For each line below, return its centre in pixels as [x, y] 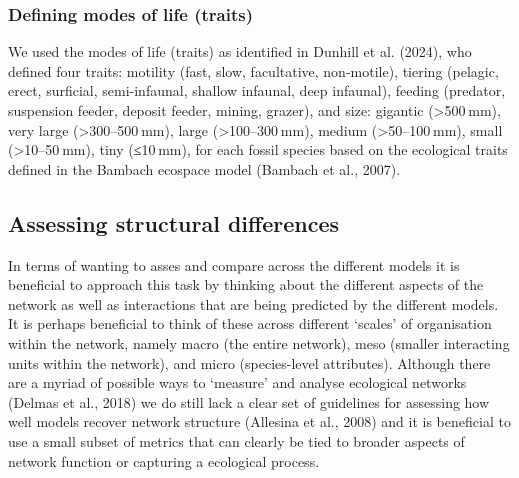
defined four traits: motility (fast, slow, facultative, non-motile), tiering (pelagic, [253, 70]
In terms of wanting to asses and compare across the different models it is [234, 264]
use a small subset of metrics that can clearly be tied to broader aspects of [236, 440]
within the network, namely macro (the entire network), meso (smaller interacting [259, 342]
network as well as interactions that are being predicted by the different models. [253, 303]
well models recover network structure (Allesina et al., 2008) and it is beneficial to [259, 421]
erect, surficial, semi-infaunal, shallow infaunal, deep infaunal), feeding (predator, [257, 90]
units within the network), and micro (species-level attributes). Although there [249, 362]
